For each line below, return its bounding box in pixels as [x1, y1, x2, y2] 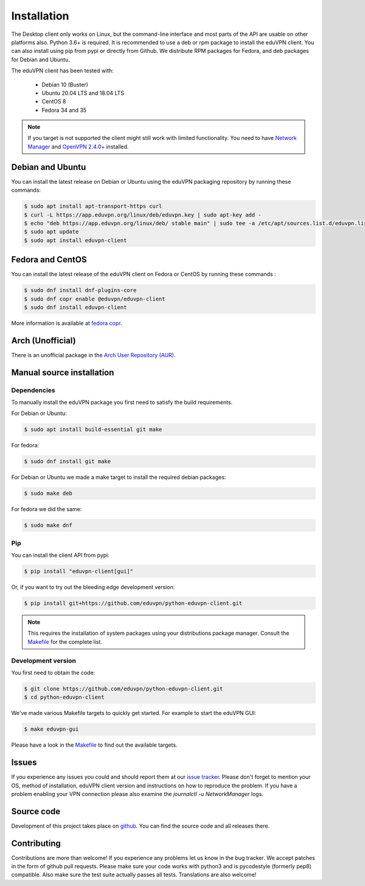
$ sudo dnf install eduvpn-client [24, 304, 127, 310]
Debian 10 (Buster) [41, 81, 88, 88]
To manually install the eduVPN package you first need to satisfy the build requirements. [11, 399, 233, 406]
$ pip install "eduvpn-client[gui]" [24, 568, 134, 574]
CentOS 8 [41, 98, 66, 105]
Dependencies [11, 386, 56, 394]
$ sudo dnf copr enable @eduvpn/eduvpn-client [24, 295, 165, 302]
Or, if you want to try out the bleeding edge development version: [11, 583, 175, 590]
